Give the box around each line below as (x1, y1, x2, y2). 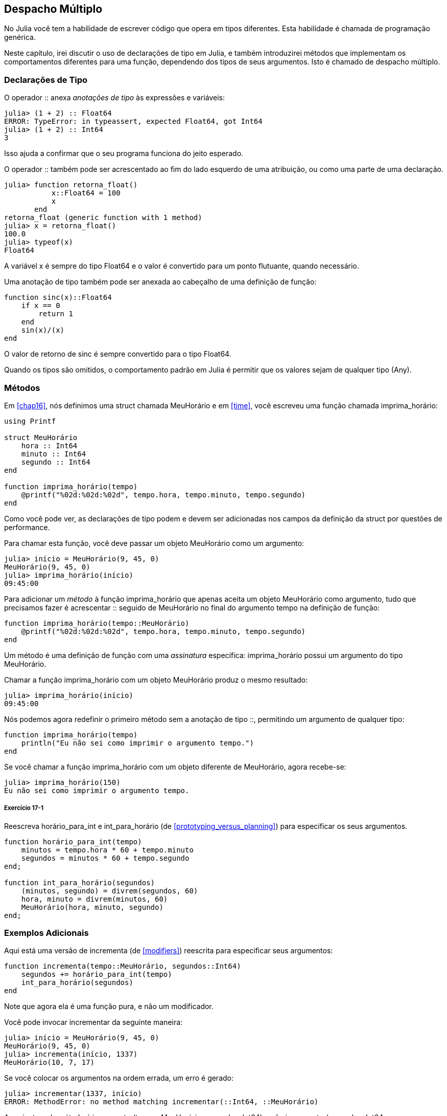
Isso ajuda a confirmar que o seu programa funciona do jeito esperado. (4, 149, 244, 158)
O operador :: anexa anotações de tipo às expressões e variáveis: (4, 93, 225, 102)
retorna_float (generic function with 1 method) (4, 213, 202, 222)
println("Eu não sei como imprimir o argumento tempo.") (21, 738, 254, 747)
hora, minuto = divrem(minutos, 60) (21, 894, 168, 903)
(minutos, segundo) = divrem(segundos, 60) (21, 886, 198, 895)
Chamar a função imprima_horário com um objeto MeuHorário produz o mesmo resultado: (4, 675, 308, 684)
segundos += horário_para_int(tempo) (21, 970, 172, 979)
